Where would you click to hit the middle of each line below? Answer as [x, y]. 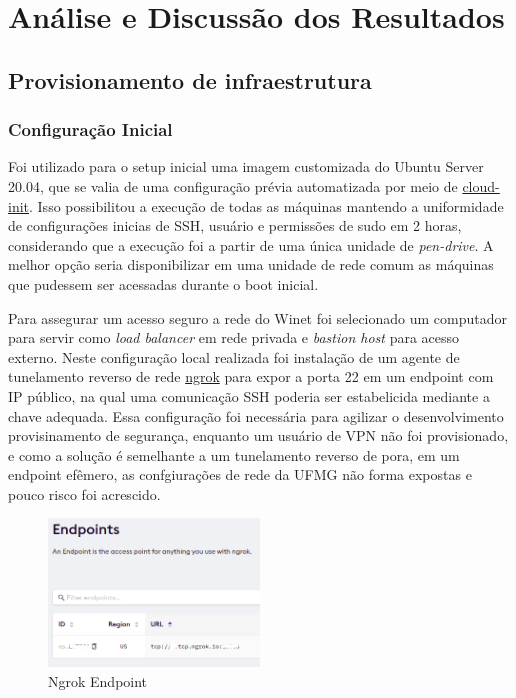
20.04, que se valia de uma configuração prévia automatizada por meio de [233, 185]
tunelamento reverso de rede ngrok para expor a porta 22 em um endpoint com [251, 376]
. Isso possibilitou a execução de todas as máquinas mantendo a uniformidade [266, 205]
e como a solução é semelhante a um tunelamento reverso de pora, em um [234, 454]
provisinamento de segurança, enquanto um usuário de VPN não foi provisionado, [258, 435]
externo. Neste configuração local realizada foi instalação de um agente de [234, 356]
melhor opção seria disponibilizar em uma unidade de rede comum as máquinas [251, 264]
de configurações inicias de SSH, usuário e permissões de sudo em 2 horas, [235, 225]
